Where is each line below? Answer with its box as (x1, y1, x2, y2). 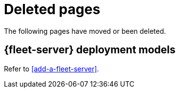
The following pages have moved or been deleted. (4, 26, 166, 35)
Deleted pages (4, 1, 101, 18)
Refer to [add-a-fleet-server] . (4, 64, 99, 73)
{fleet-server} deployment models (4, 44, 176, 56)
